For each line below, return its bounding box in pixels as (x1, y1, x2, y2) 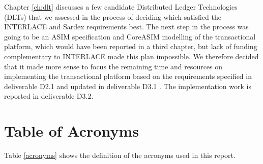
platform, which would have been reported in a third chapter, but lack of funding (4, 41, 257, 52)
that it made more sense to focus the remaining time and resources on (4, 61, 223, 71)
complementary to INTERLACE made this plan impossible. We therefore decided (4, 51, 259, 61)
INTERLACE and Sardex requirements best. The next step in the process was (4, 21, 249, 32)
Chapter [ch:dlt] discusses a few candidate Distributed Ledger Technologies (4, 2, 238, 12)
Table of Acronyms (4, 120, 139, 141)
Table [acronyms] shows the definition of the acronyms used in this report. (4, 150, 236, 160)
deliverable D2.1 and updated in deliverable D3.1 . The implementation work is (4, 80, 251, 91)
